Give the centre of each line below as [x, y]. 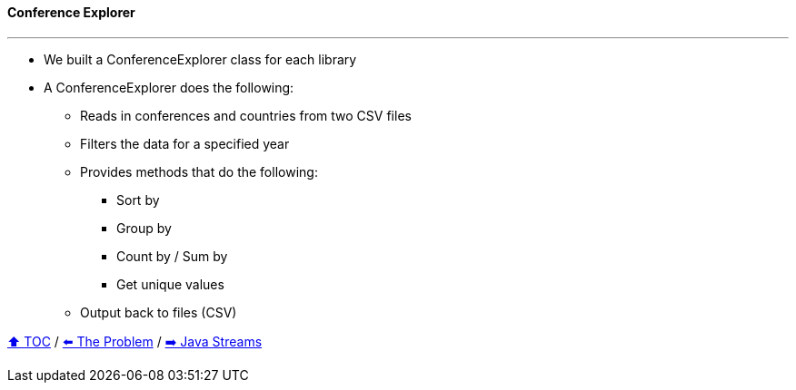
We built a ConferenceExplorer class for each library [200, 59]
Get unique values [170, 284]
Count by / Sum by [172, 256]
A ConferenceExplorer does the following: [169, 87]
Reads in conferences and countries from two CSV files [246, 115]
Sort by [138, 200]
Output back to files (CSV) [159, 312]
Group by [144, 228]
